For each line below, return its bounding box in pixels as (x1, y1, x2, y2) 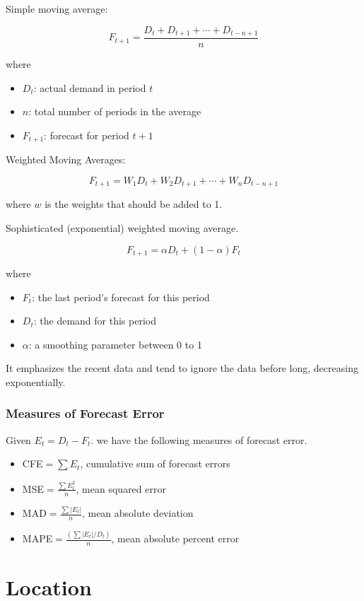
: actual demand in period (33, 80, 146, 95)
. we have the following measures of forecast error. (90, 432, 307, 447)
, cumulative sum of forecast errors (80, 456, 230, 471)
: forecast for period (44, 127, 129, 142)
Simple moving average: (6, 1, 108, 16)
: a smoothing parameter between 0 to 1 (28, 337, 202, 351)
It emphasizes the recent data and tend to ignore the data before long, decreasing (6, 361, 358, 375)
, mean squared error (76, 481, 166, 496)
